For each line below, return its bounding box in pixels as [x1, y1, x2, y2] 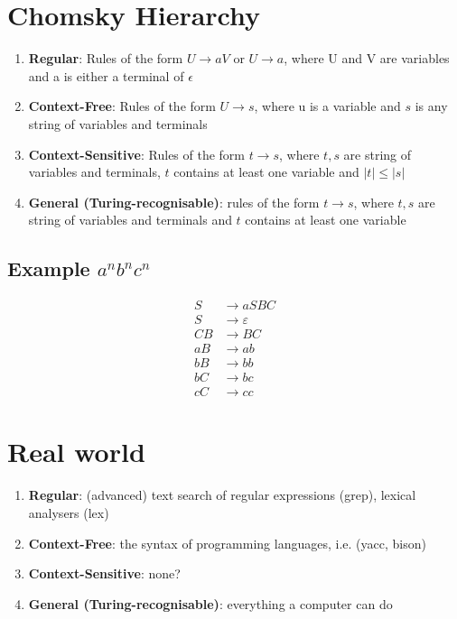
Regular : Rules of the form [28, 49, 183, 68]
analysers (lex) [28, 504, 109, 522]
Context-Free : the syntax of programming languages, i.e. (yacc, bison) [28, 533, 426, 552]
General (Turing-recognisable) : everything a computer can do [28, 594, 393, 613]
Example [7, 254, 90, 282]
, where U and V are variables [284, 49, 450, 68]
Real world [7, 433, 145, 470]
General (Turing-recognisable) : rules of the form [28, 192, 320, 211]
